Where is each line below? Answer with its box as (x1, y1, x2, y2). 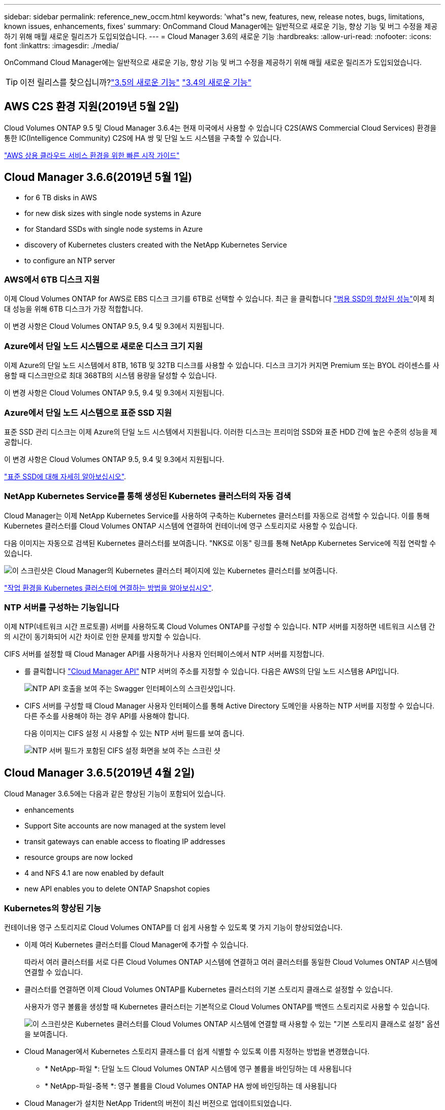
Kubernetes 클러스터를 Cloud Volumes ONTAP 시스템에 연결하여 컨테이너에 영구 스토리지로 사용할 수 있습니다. (4, 521, 358, 530)
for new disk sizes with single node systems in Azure (24, 208, 202, 218)
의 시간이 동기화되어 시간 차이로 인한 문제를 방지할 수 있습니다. (4, 632, 201, 641)
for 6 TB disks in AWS (24, 193, 97, 202)
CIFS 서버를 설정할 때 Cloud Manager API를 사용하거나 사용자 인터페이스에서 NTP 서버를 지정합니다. (4, 650, 325, 659)
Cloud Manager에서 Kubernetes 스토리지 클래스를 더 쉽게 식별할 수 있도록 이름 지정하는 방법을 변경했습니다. (24, 1047, 370, 1056)
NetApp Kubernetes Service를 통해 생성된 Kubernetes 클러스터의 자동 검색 (4, 491, 291, 502)
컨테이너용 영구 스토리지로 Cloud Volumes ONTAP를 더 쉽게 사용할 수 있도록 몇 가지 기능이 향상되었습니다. (4, 923, 343, 932)
